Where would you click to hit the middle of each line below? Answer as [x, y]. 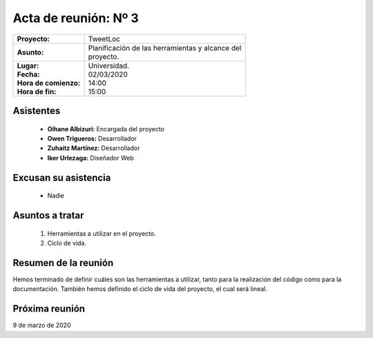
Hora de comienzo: [49, 83]
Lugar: [28, 66]
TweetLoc [104, 39]
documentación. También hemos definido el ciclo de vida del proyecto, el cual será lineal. [140, 289]
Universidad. [109, 66]
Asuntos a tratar [48, 215]
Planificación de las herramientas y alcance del [165, 48]
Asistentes [37, 111]
